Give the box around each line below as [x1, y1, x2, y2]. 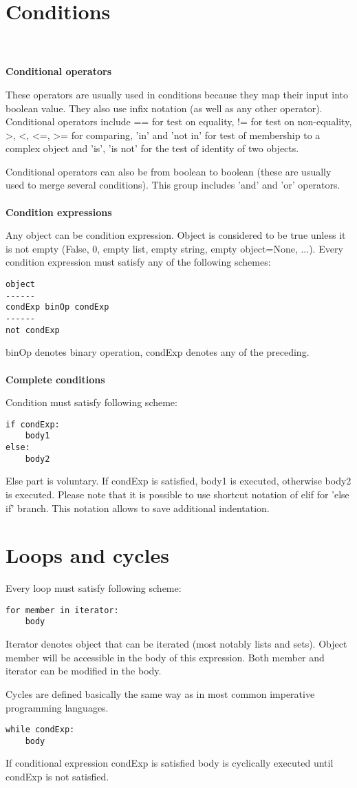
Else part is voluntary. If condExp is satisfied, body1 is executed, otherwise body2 [6, 473, 351, 488]
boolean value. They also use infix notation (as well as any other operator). [6, 100, 323, 115]
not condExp [6, 325, 60, 335]
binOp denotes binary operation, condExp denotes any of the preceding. [6, 345, 310, 359]
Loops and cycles [6, 541, 169, 569]
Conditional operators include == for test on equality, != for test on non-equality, [6, 114, 352, 129]
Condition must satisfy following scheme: [6, 395, 177, 409]
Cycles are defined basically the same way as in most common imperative [6, 686, 315, 701]
